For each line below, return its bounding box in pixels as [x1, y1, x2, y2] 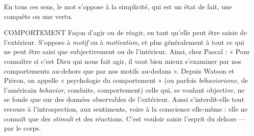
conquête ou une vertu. [4, 11, 73, 21]
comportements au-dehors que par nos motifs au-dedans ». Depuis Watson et [4, 65, 234, 76]
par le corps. [4, 123, 41, 133]
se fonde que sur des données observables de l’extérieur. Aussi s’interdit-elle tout [4, 94, 245, 104]
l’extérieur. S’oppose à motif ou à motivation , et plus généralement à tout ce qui [4, 37, 244, 47]
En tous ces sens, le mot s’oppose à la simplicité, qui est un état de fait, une [4, 1, 232, 11]
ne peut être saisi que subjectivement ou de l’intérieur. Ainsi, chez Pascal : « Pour [4, 46, 250, 57]
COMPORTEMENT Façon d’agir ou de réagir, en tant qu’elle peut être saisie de [4, 27, 247, 38]
